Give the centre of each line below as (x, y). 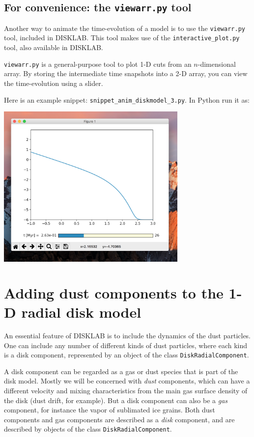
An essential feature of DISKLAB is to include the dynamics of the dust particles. (127, 336)
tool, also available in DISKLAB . (54, 47)
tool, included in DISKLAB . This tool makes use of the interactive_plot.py (122, 38)
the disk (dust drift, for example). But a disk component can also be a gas (116, 400)
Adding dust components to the (114, 292)
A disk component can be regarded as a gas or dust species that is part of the (121, 371)
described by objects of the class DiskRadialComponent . (88, 429)
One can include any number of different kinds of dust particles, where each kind (126, 345)
